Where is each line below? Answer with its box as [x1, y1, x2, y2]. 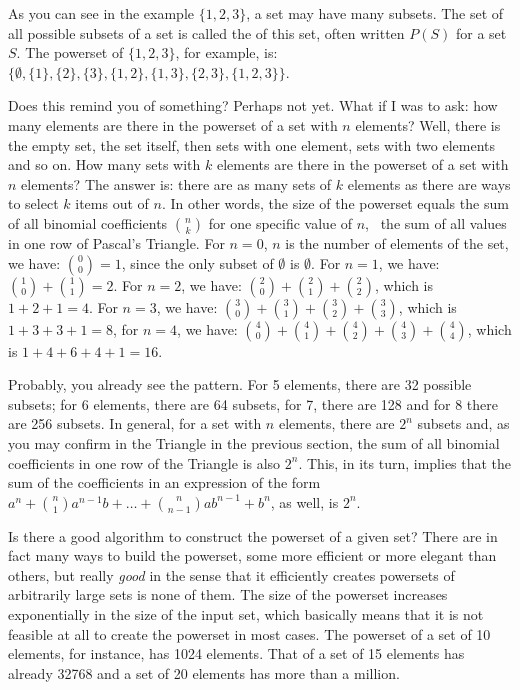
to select [8, 193, 59, 214]
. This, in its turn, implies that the [298, 452, 512, 473]
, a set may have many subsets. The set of [246, 3, 504, 23]
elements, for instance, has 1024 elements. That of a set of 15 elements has [8, 643, 465, 664]
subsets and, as [417, 413, 510, 434]
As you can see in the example [8, 3, 195, 23]
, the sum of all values [365, 212, 507, 233]
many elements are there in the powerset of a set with [8, 114, 338, 135]
